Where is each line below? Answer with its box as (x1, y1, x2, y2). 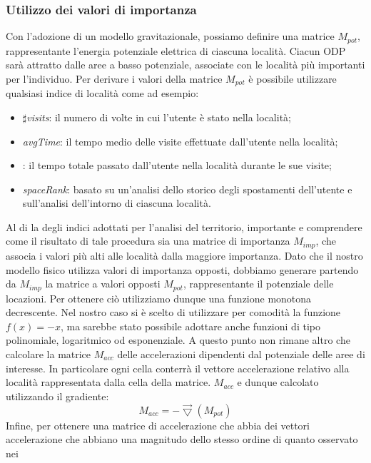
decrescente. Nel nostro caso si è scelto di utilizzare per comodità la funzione (6, 305, 341, 320)
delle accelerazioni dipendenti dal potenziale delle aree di (117, 346, 365, 361)
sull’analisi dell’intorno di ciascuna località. (22, 195, 211, 210)
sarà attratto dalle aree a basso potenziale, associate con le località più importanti (6, 57, 365, 72)
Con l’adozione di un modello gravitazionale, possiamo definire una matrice (6, 29, 335, 44)
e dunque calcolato (237, 375, 319, 390)
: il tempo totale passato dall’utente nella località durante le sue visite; (22, 158, 332, 173)
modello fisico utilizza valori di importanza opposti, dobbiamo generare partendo (6, 262, 359, 277)
